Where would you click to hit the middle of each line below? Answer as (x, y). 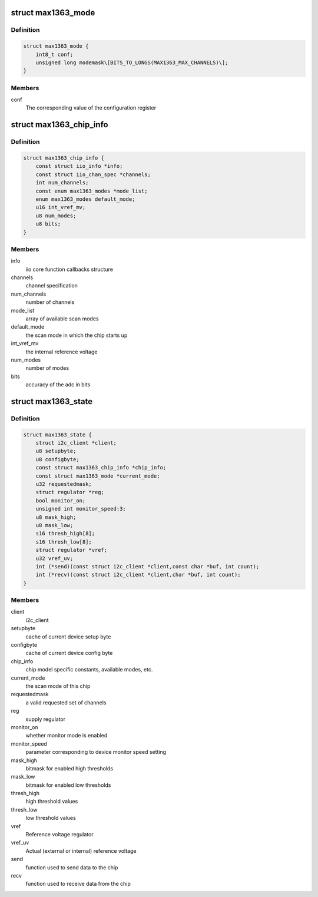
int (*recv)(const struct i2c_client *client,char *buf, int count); (138, 575)
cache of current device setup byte (68, 637)
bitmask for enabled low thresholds (68, 785)
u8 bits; (48, 224)
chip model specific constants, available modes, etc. (89, 670)
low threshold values (51, 818)
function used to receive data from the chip (78, 884)
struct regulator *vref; (72, 550)
